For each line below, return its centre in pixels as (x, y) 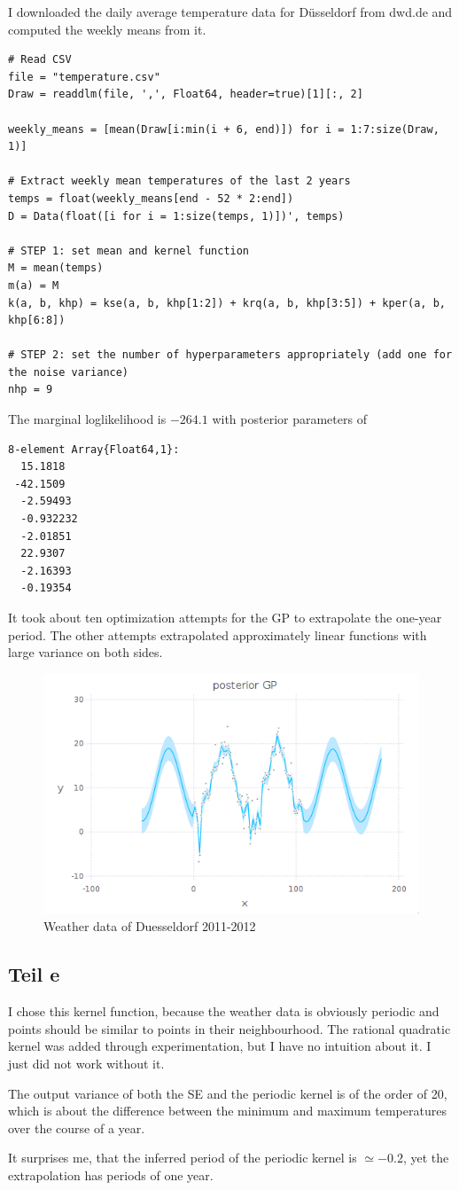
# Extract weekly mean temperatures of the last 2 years (179, 181)
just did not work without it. (86, 1063)
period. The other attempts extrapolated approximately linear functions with (218, 634)
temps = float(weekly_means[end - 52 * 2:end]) (151, 198)
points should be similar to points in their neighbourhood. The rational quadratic (229, 1028)
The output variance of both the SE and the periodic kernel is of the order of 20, (228, 1093)
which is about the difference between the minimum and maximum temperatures (227, 1111)
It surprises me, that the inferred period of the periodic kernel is (183, 1158)
